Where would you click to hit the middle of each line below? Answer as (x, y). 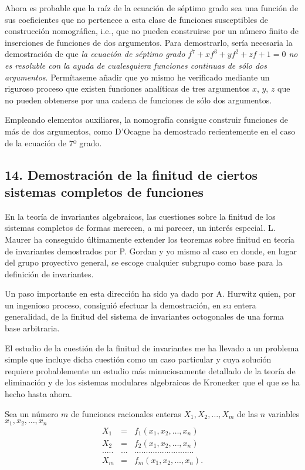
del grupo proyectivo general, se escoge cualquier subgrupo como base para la (144, 262)
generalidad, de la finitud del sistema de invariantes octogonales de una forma (145, 316)
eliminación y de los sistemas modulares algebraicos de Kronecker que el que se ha (152, 382)
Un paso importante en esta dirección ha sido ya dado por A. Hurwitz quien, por (150, 293)
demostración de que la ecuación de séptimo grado (95, 54)
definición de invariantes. (49, 273)
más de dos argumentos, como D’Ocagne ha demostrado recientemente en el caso (150, 131)
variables (284, 413)
